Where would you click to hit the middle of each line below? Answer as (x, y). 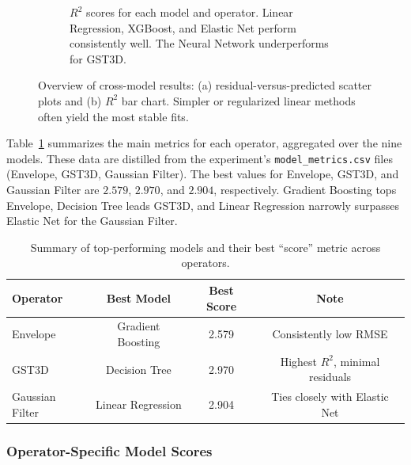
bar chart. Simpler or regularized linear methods (238, 100)
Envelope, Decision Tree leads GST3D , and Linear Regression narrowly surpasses (203, 205)
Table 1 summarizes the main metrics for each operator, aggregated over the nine (204, 143)
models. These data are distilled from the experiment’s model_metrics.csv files (200, 158)
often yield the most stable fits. (113, 116)
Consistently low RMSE (330, 334)
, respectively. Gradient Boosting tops (305, 189)
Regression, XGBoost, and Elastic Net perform (183, 27)
